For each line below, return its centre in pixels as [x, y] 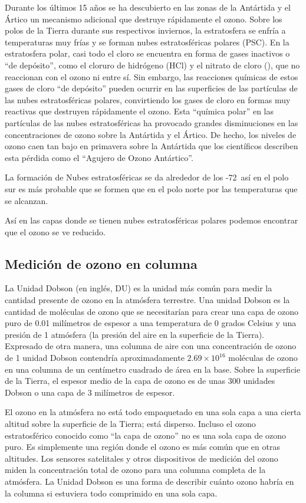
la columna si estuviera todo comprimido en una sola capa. [111, 493]
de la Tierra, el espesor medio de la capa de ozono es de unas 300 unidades [140, 381]
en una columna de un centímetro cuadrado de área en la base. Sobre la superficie [153, 369]
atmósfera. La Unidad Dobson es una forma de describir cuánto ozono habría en [149, 481]
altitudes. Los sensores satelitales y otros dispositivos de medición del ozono [142, 458]
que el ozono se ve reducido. [55, 231]
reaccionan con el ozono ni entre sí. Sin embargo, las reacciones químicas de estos [152, 76]
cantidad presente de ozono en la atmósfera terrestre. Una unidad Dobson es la [147, 300]
